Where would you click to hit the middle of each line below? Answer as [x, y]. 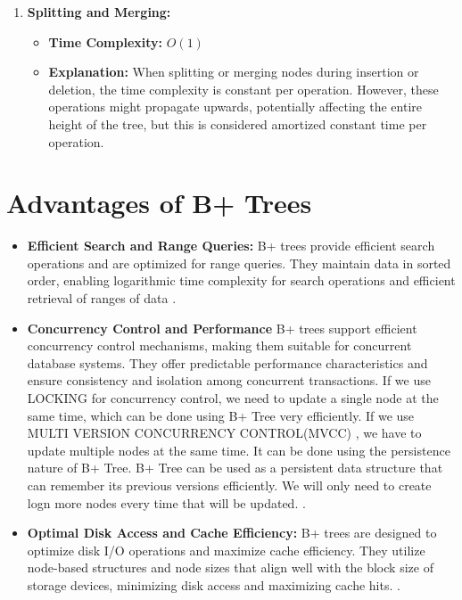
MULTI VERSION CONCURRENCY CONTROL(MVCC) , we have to [224, 433]
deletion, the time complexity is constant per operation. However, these [243, 89]
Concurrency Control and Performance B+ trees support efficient [222, 328]
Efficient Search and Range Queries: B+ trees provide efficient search [231, 246]
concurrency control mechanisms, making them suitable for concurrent [219, 345]
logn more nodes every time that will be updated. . [166, 502]
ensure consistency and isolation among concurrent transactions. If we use [229, 380]
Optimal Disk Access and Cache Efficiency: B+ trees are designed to [232, 533]
